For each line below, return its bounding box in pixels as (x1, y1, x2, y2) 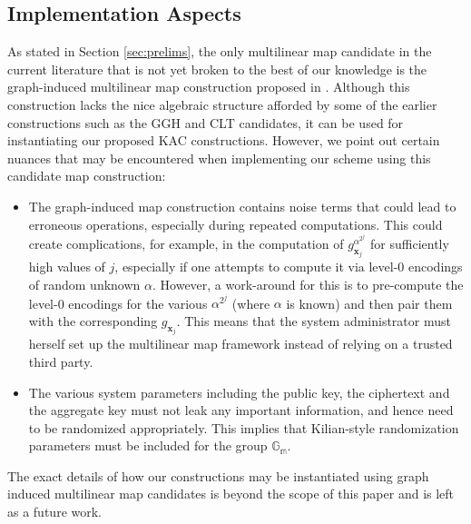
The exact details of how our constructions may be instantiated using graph (7, 466, 429, 485)
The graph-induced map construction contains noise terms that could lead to (28, 196, 456, 215)
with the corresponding (28, 311, 158, 330)
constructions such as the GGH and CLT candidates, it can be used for (7, 113, 404, 132)
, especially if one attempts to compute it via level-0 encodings (114, 257, 463, 276)
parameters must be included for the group (28, 436, 268, 455)
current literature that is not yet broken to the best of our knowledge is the (7, 59, 427, 78)
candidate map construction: (7, 166, 166, 185)
